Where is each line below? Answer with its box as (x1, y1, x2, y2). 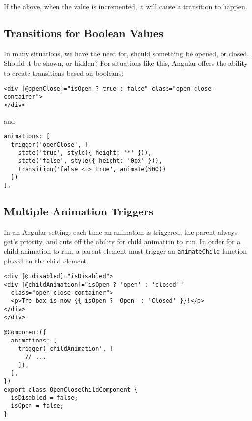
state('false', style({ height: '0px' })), (18, 158, 163, 165)
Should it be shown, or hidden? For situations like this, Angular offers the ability (4, 58, 248, 68)
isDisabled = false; (11, 394, 78, 401)
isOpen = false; (11, 402, 64, 410)
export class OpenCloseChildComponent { (4, 386, 138, 393)
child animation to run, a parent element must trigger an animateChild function (4, 246, 247, 256)
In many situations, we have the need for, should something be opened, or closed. (4, 48, 249, 58)
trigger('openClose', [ (11, 141, 88, 148)
